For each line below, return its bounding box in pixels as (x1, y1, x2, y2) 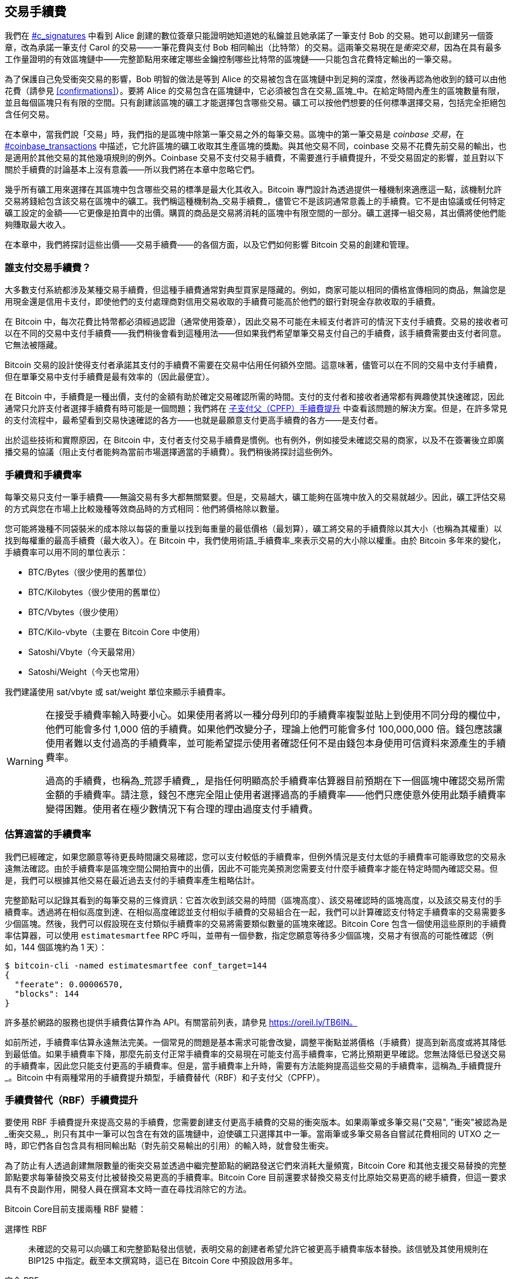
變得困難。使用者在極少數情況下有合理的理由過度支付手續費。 (45, 802, 318, 815)
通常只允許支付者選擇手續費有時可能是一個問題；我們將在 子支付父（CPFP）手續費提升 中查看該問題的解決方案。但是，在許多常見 (5, 403, 508, 414)
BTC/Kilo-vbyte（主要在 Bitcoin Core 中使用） (28, 626, 205, 637)
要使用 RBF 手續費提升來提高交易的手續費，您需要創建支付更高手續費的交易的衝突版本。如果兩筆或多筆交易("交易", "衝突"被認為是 (5, 1117, 508, 1128)
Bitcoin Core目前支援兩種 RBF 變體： (5, 1204, 147, 1214)
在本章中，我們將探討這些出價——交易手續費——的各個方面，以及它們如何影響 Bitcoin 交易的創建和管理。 (5, 239, 414, 250)
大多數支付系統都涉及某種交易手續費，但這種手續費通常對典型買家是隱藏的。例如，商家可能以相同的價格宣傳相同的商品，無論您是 (5, 285, 506, 295)
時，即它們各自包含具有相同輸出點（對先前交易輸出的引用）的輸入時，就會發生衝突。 (5, 1140, 333, 1151)
